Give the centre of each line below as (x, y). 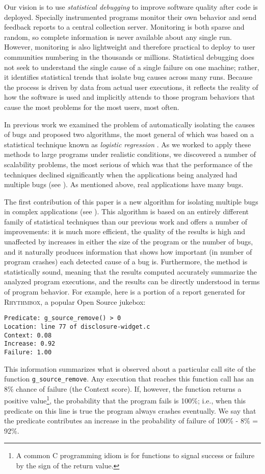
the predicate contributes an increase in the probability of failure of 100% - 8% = (131, 421)
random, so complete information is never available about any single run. (118, 37)
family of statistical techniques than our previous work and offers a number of (126, 221)
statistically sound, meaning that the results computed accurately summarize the (131, 271)
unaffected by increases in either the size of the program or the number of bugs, (129, 242)
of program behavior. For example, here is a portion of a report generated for (125, 292)
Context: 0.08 (28, 335)
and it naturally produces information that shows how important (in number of (128, 251)
